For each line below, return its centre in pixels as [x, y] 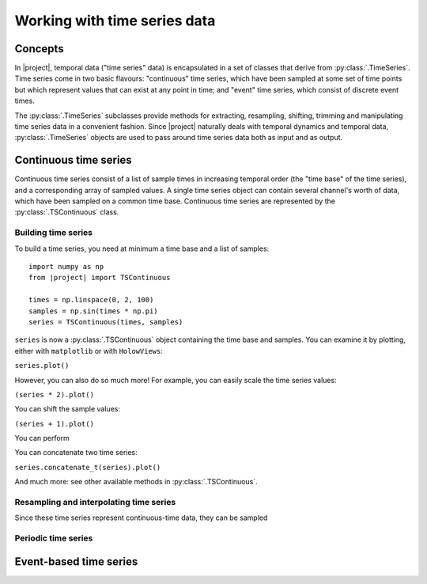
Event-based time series [76, 561]
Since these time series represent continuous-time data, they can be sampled [141, 518]
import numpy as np [66, 267]
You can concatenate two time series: [76, 453]
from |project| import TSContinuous [100, 278]
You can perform [42, 438]
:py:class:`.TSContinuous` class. [67, 212]
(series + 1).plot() [55, 424]
